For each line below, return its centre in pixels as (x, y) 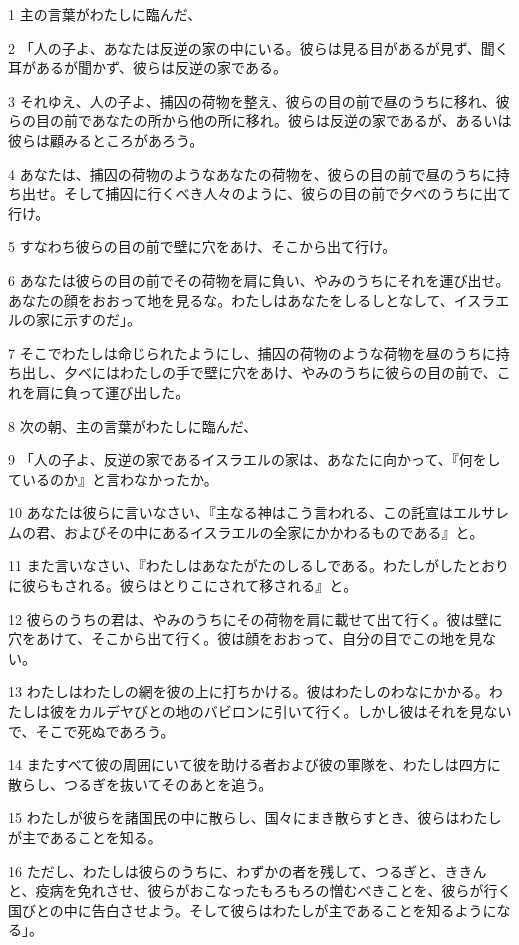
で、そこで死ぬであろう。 (91, 730)
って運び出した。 (133, 391)
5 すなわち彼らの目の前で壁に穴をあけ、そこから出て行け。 (202, 246)
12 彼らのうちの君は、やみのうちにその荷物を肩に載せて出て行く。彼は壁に (255, 618)
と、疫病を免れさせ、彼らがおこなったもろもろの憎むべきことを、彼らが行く (260, 890)
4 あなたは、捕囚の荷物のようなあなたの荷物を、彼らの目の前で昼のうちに (252, 173)
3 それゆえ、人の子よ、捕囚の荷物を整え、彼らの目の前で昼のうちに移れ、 (252, 100)
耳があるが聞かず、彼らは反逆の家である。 (147, 67)
